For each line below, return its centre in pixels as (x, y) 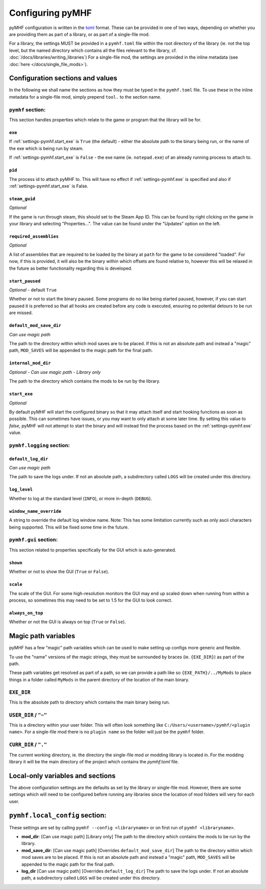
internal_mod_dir (30, 363)
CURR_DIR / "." (28, 745)
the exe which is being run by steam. (46, 148)
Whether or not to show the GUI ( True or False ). (59, 571)
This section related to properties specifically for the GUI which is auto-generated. (93, 550)
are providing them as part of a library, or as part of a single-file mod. (79, 34)
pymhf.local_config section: (58, 815)
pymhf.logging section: (39, 445)
